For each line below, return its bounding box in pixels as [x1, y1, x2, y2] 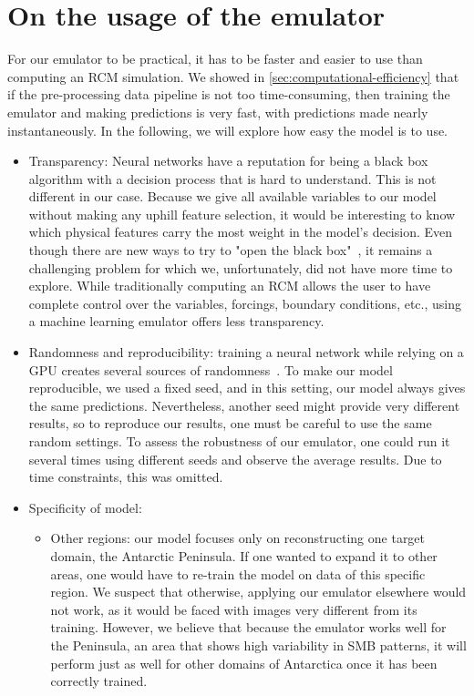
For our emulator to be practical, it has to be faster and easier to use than [7, 49, 423, 68]
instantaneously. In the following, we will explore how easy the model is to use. [7, 120, 448, 139]
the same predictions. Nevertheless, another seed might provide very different [28, 395, 460, 415]
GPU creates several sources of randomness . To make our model [28, 360, 393, 379]
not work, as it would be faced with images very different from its [50, 599, 417, 619]
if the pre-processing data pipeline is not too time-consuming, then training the [7, 85, 450, 104]
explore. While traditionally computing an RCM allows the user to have [28, 276, 431, 295]
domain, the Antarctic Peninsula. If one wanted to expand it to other [50, 546, 438, 565]
